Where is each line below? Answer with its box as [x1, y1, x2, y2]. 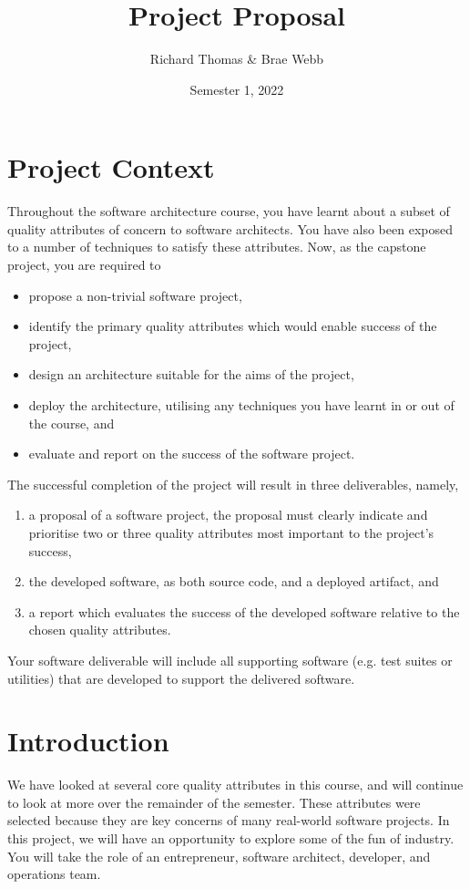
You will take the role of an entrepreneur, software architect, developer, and [7, 846, 431, 865]
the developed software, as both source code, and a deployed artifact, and [28, 572, 439, 591]
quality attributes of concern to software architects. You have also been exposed [7, 219, 453, 238]
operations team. [7, 864, 101, 884]
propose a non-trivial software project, [28, 285, 242, 305]
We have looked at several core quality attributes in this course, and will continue [7, 775, 464, 794]
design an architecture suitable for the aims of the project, [28, 365, 354, 384]
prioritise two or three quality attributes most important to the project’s [28, 522, 434, 542]
